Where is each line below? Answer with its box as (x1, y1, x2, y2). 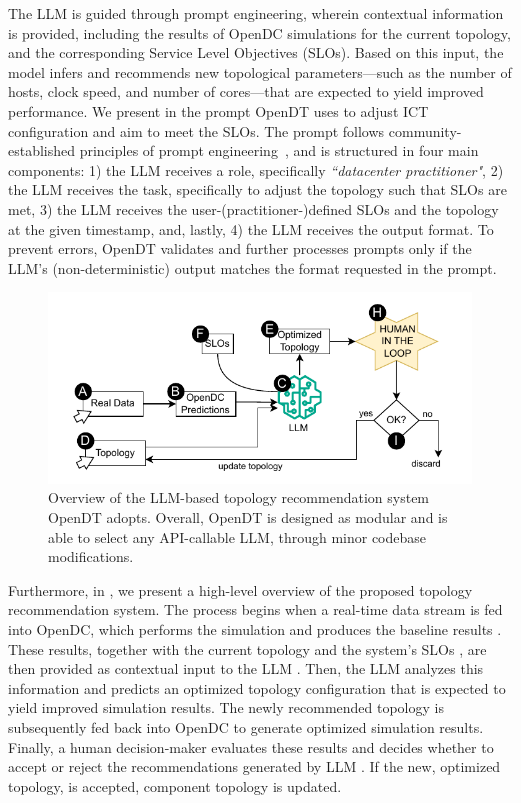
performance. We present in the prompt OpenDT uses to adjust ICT (8, 100, 429, 121)
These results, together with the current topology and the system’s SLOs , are (8, 638, 487, 659)
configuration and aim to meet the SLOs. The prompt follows (8, 120, 385, 141)
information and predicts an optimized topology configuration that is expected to (8, 677, 506, 698)
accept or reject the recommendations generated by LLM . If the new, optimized (8, 756, 501, 777)
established (8, 140, 76, 161)
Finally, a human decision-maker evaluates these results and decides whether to (8, 736, 494, 757)
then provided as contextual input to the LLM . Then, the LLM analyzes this (8, 658, 484, 679)
